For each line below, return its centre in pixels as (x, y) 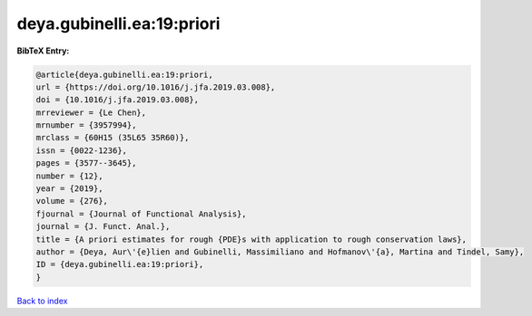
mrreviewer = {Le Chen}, (91, 112)
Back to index (42, 301)
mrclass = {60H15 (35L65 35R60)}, (113, 138)
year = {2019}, (69, 189)
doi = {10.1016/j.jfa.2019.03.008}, (118, 100)
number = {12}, (69, 176)
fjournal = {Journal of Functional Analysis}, (141, 214)
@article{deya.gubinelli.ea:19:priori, (124, 74)
